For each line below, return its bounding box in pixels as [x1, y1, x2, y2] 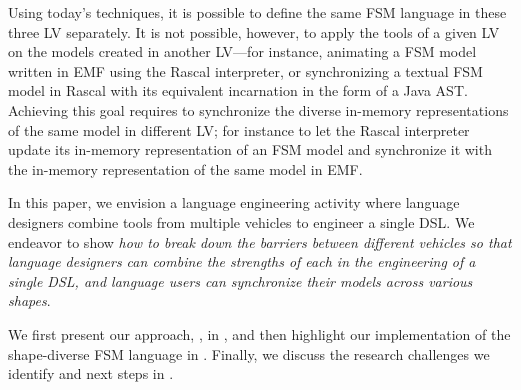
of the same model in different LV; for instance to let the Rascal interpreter [8, 119, 470, 140]
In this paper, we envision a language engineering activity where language [8, 192, 460, 213]
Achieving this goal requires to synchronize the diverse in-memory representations [8, 99, 509, 120]
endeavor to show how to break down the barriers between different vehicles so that [8, 231, 512, 252]
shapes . [8, 290, 51, 311]
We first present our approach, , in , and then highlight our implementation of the [8, 323, 511, 344]
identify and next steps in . [8, 363, 174, 384]
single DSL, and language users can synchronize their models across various [8, 270, 473, 291]
